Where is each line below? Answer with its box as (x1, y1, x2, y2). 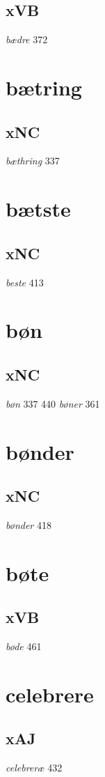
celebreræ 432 (6, 760, 63, 775)
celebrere (6, 679, 94, 708)
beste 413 (6, 275, 44, 289)
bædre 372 (6, 32, 48, 47)
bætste (6, 194, 71, 223)
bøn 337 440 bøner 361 (6, 396, 100, 410)
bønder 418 (6, 517, 51, 532)
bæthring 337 (6, 153, 60, 168)
